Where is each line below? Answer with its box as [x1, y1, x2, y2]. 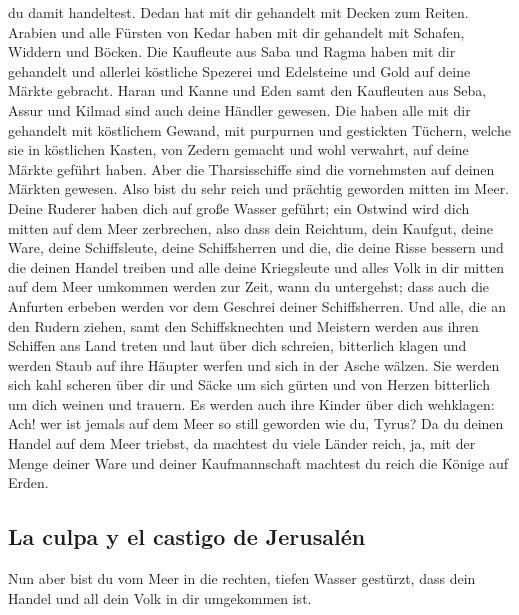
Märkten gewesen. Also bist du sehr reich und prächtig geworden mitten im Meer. [8, 178, 510, 199]
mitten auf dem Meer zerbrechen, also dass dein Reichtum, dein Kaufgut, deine [8, 217, 494, 238]
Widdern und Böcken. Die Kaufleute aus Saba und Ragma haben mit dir [8, 41, 456, 62]
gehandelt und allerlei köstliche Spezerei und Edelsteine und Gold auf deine [8, 60, 471, 81]
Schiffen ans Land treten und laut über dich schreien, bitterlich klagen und [8, 335, 467, 356]
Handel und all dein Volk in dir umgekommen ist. [8, 587, 312, 608]
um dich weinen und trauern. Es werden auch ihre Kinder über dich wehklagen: [8, 393, 495, 414]
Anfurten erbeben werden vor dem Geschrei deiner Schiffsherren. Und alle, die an [8, 295, 506, 316]
